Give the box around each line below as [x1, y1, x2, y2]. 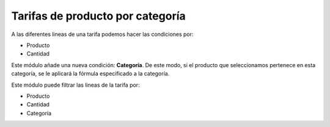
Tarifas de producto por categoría [11, 9, 186, 23]
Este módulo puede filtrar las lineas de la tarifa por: [11, 81, 140, 89]
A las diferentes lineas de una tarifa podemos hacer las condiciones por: [11, 31, 194, 38]
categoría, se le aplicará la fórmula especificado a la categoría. [11, 70, 170, 78]
